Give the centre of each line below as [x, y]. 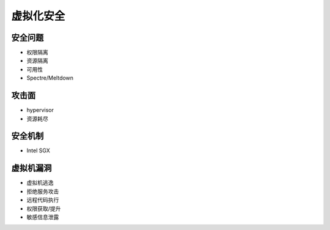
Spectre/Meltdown [50, 78]
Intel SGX [38, 150]
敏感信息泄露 [43, 217]
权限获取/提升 [44, 209]
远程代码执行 [43, 200]
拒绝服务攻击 [43, 191]
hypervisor [40, 110]
